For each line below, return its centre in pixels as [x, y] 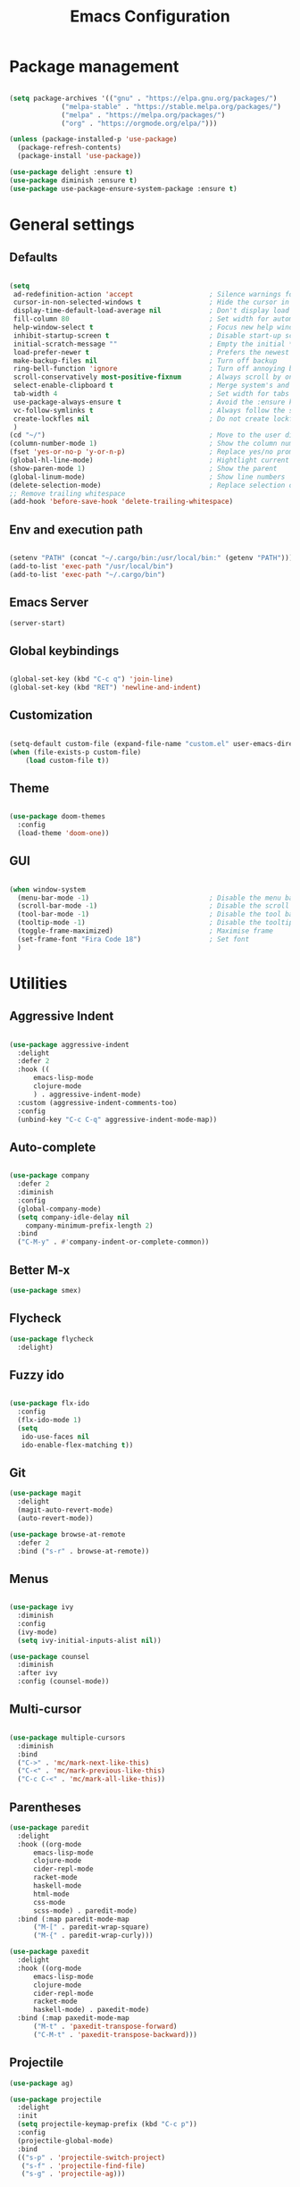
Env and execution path [76, 529]
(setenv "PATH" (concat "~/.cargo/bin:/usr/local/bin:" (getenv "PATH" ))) [151, 558]
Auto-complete [53, 1147]
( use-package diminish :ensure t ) [74, 180]
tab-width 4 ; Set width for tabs [151, 394]
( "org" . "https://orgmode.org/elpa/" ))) [139, 123]
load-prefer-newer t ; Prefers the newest [151, 352]
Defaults [33, 258]
